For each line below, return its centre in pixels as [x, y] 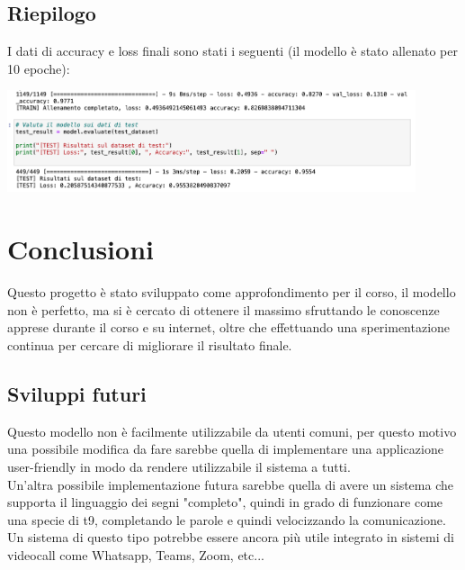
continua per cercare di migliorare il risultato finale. [150, 344]
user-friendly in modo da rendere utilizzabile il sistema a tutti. [179, 466]
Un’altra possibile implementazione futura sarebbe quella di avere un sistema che [230, 484]
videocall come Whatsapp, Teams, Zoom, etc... [136, 554]
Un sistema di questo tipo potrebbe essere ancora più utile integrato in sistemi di [231, 537]
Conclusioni [80, 249]
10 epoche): [39, 68]
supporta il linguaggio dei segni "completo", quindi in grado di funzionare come [225, 502]
